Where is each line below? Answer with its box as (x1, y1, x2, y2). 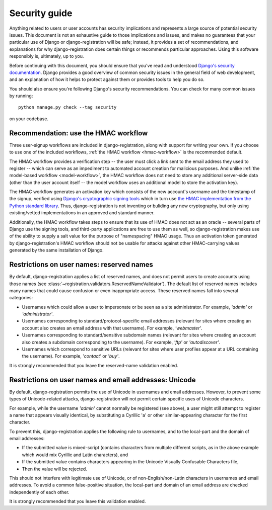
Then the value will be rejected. (22, 466, 88, 472)
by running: (9, 93, 33, 99)
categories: (9, 295, 33, 301)
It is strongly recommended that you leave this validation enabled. (9, 498, 146, 504)
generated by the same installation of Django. (9, 247, 104, 253)
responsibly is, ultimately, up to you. (9, 53, 84, 59)
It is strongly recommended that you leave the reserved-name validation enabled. (9, 362, 178, 368)
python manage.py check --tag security (18, 105, 117, 110)
